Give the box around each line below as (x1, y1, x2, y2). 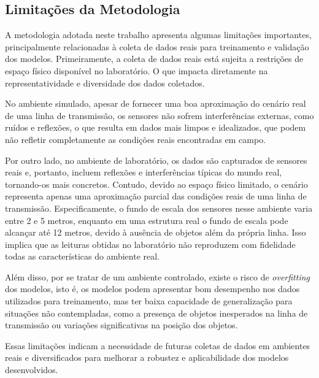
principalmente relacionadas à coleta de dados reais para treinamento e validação (5, 40, 309, 53)
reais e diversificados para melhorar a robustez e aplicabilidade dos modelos (5, 351, 289, 364)
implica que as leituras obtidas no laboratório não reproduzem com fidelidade (5, 237, 296, 250)
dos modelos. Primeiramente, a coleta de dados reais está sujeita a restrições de (5, 52, 304, 65)
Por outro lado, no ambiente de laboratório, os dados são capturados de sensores (5, 153, 307, 166)
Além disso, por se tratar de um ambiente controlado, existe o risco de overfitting (5, 270, 310, 283)
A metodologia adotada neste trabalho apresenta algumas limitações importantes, (5, 28, 312, 41)
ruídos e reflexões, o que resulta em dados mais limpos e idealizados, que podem (5, 121, 306, 134)
